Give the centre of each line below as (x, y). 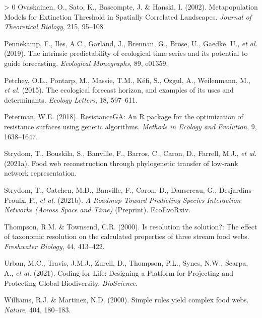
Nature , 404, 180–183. (38, 309)
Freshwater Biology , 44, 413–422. (54, 246)
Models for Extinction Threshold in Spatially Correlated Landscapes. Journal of (128, 16)
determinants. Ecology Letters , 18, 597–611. (71, 99)
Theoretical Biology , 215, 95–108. (55, 26)
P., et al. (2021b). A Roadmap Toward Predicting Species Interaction (135, 200)
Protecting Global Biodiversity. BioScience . (71, 283)
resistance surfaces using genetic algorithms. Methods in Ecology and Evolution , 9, (130, 126)
